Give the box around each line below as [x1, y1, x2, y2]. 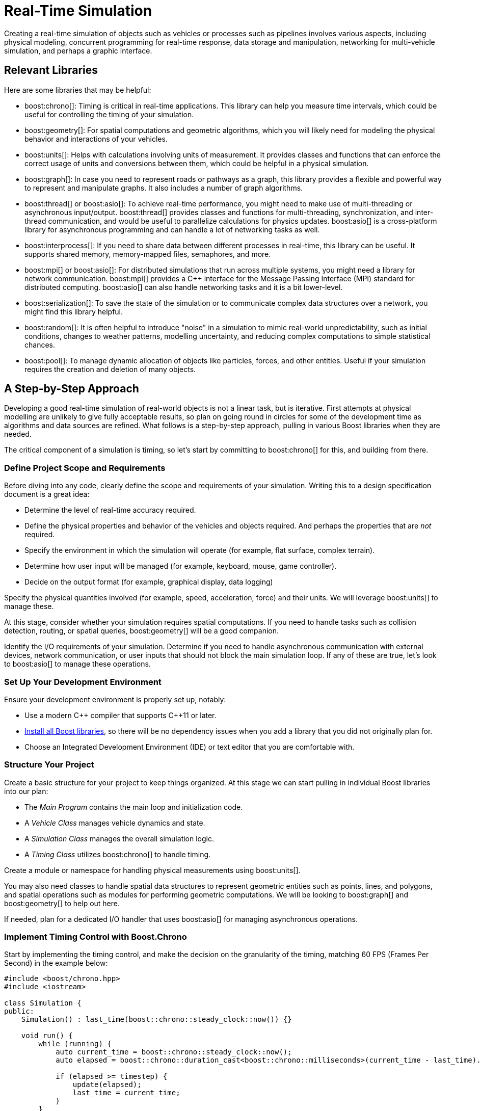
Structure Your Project [4, 759, 94, 770]
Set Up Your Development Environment [4, 676, 162, 687]
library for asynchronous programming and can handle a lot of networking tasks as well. [24, 225, 320, 234]
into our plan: [4, 786, 48, 796]
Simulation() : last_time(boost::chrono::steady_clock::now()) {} [21, 1015, 292, 1024]
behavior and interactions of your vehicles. [24, 134, 168, 143]
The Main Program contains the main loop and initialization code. [24, 802, 243, 811]
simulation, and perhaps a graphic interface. [4, 46, 152, 55]
